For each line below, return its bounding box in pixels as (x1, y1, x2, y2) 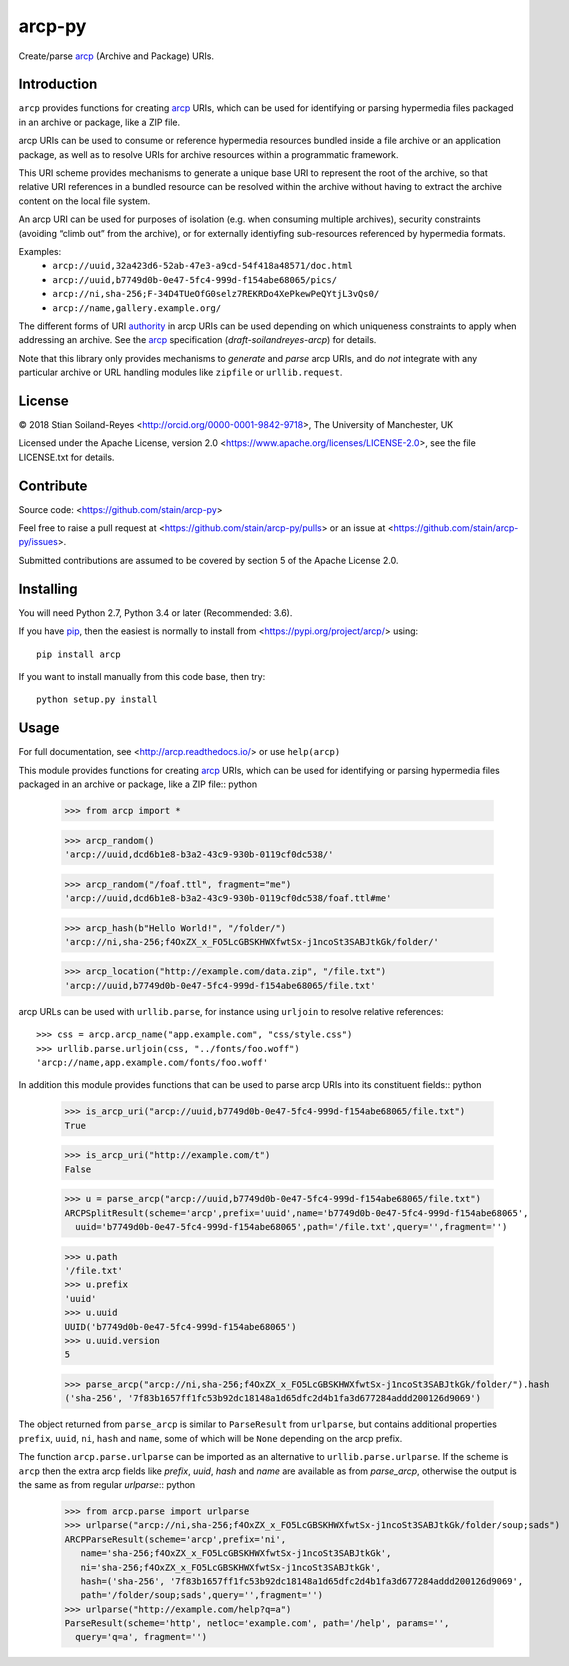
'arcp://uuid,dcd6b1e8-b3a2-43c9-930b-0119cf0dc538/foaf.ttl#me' (64, 892, 392, 904)
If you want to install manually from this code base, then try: (18, 670, 266, 682)
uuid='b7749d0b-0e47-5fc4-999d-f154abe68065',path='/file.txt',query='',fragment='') (75, 1221, 508, 1233)
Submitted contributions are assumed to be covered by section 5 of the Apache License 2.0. (18, 554, 399, 566)
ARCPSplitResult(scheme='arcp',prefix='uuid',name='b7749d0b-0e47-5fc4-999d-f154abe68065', (64, 1207, 529, 1219)
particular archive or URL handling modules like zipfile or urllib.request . (18, 366, 343, 379)
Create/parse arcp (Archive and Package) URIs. (18, 50, 215, 62)
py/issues (18, 536, 59, 548)
